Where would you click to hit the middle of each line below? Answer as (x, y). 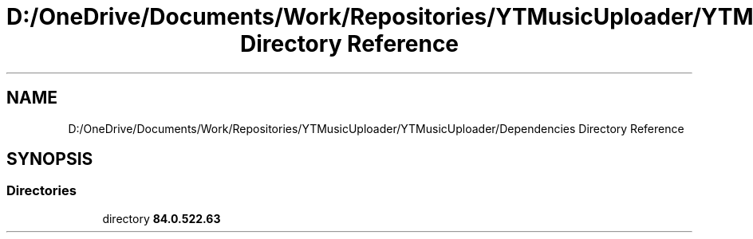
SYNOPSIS (50, 159)
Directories (41, 191)
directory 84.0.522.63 (162, 218)
